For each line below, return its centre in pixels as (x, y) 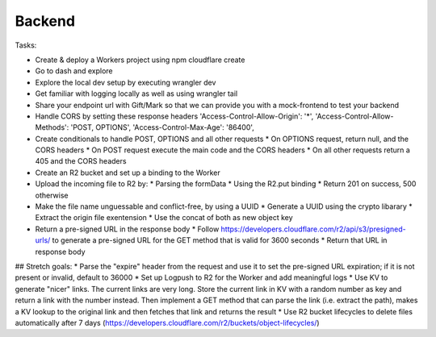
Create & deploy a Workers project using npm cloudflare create (140, 60)
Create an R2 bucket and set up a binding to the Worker (128, 173)
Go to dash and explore (74, 71)
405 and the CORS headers (81, 161)
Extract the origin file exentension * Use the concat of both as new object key (164, 218)
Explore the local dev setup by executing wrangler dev (126, 82)
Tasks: (26, 45)
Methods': (52, 127)
